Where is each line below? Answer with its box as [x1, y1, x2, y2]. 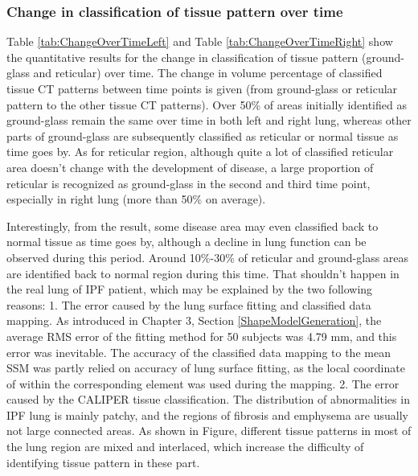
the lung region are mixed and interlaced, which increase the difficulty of [6, 438, 364, 455]
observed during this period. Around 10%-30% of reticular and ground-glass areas [6, 248, 409, 265]
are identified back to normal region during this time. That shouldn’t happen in [6, 265, 400, 281]
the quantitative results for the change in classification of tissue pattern [6, 48, 359, 65]
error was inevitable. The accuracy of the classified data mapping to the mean [6, 343, 391, 360]
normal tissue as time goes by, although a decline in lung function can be [6, 233, 367, 250]
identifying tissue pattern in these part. [6, 453, 200, 470]
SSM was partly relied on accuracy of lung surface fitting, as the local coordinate [6, 359, 405, 376]
